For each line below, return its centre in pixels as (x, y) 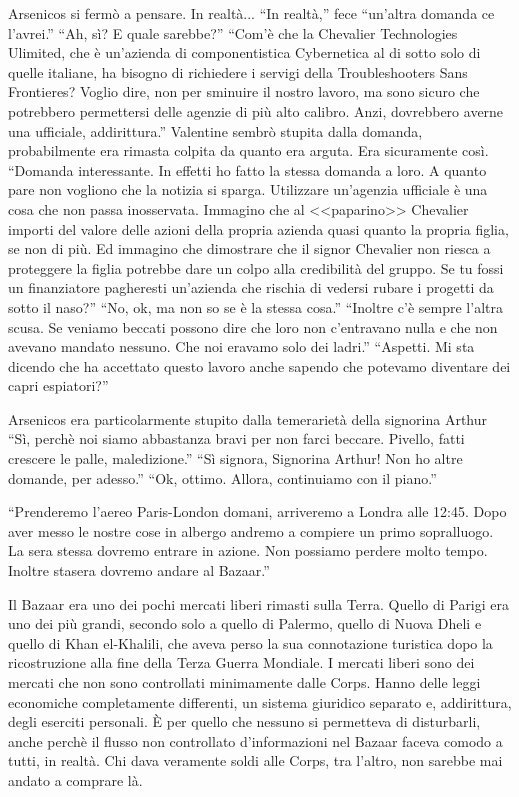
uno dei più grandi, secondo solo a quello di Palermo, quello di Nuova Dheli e (245, 623)
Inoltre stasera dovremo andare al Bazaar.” (139, 570)
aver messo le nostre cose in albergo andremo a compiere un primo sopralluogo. (251, 530)
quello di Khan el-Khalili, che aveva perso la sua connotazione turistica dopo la (250, 642)
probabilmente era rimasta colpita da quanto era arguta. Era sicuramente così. (248, 150)
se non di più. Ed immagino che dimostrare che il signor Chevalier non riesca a (249, 248)
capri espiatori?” (58, 385)
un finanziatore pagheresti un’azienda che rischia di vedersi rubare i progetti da (251, 287)
